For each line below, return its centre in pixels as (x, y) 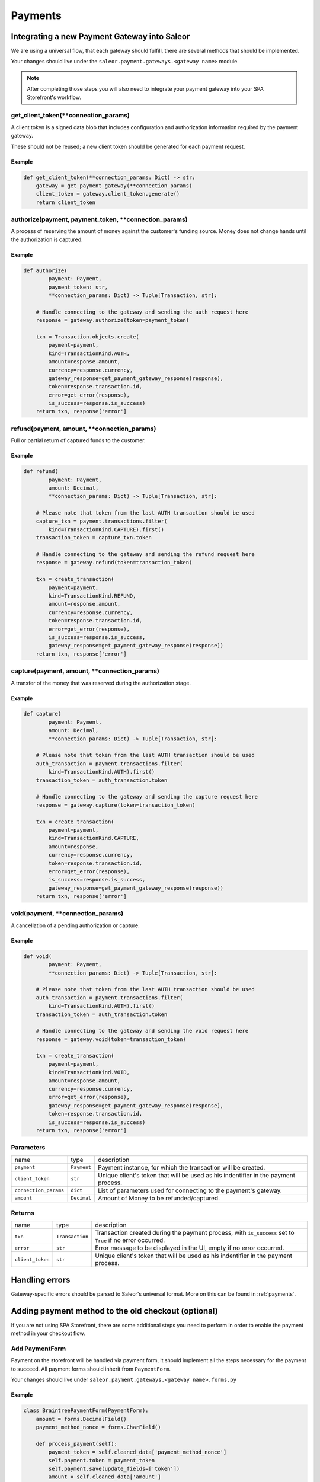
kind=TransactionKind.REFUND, (92, 596)
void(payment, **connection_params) (67, 914)
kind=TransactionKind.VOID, (89, 1072)
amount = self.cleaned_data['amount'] (105, 1477)
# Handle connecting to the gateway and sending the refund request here (145, 555)
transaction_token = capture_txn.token (94, 538)
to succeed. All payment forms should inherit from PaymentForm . (91, 1369)
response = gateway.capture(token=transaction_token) (116, 805)
